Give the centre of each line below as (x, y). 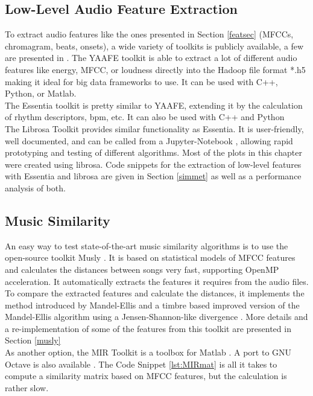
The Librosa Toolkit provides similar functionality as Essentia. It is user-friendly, (154, 128)
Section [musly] (33, 340)
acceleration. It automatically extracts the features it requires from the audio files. (157, 281)
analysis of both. (35, 187)
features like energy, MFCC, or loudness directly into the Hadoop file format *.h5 (155, 69)
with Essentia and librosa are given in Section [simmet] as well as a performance (153, 176)
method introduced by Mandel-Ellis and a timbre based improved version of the (152, 305)
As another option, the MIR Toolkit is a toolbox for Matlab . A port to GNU (148, 352)
